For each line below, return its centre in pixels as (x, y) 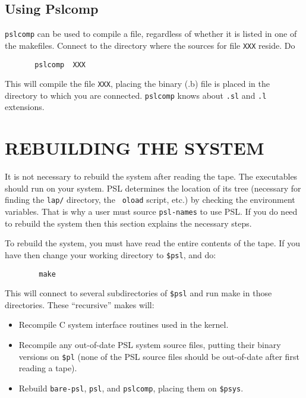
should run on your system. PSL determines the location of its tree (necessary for (153, 188)
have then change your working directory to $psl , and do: (111, 254)
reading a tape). (48, 368)
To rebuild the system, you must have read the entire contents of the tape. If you (152, 243)
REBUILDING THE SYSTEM (135, 148)
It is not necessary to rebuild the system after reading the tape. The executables (151, 176)
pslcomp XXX (60, 65)
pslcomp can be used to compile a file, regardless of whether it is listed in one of (151, 34)
